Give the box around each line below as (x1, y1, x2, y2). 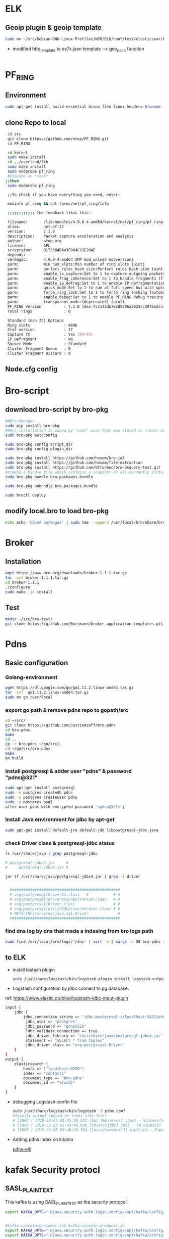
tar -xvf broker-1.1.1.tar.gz (5, 575, 69, 580)
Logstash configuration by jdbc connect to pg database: (12, 985, 129, 991)
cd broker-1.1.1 (5, 580, 39, 585)
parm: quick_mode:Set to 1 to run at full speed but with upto (7, 285, 165, 291)
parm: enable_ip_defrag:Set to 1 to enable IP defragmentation (7, 281, 165, 286)
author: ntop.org (7, 238, 62, 243)
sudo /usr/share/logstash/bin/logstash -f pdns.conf (12, 1109, 126, 1114)
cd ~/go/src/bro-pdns (5, 746, 51, 751)
